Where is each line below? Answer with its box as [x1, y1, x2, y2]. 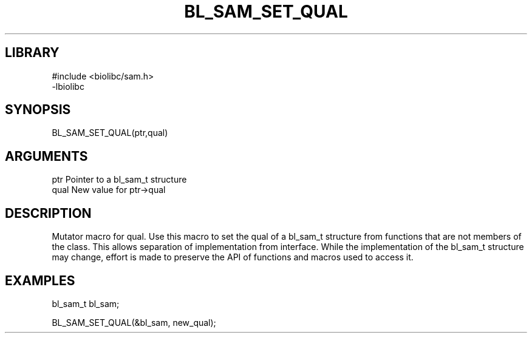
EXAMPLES [5, 272, 75, 288]
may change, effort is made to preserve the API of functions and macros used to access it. [52, 252, 414, 263]
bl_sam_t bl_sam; [52, 298, 120, 309]
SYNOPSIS [5, 102, 71, 118]
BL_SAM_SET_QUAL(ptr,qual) [52, 127, 168, 138]
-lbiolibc [52, 81, 84, 92]
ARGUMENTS [5, 148, 88, 164]
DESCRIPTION [5, 205, 92, 221]
